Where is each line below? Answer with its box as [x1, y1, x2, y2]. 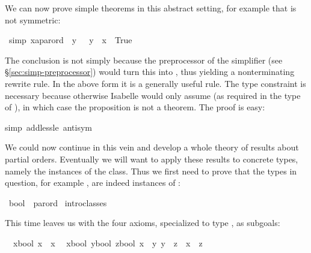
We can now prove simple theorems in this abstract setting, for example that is [5, 2, 297, 14]
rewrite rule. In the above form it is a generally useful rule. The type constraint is [5, 77, 306, 89]
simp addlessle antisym [5, 121, 92, 133]
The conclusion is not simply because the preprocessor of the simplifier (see [5, 53, 283, 66]
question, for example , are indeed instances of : [5, 176, 180, 189]
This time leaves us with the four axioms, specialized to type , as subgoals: [5, 216, 280, 229]
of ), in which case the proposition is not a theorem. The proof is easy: [5, 101, 265, 113]
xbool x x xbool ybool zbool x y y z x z [13, 236, 203, 249]
